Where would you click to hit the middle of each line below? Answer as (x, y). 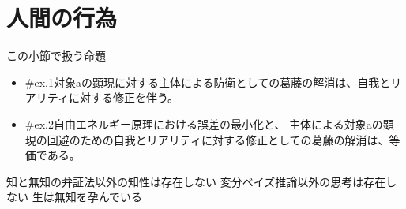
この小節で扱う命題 (56, 56)
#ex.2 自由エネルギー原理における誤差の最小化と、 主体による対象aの (204, 123)
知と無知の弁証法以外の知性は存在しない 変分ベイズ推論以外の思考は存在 (196, 181)
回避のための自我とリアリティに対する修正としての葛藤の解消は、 (218, 139)
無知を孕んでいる (98, 197)
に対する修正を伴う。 (124, 97)
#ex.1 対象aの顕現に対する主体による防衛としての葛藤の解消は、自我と (208, 82)
